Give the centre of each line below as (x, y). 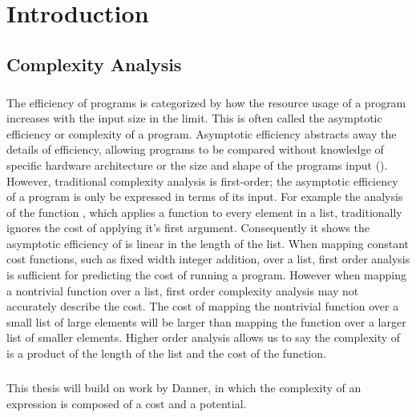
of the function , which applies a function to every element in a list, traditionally (204, 212)
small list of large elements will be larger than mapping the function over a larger (206, 321)
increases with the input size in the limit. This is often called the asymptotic (194, 118)
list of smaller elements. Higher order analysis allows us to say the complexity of (204, 337)
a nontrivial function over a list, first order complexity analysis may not (183, 290)
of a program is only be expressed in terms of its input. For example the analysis (205, 196)
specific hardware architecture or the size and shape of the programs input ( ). (197, 164)
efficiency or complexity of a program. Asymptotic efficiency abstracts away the (202, 133)
